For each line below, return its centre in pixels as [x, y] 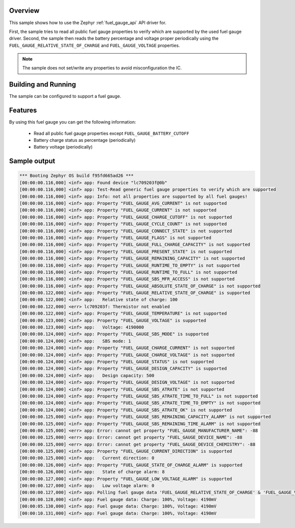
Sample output [32, 161]
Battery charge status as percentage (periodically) [85, 140]
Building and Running [43, 84]
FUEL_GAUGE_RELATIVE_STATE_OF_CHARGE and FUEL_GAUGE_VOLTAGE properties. [95, 45]
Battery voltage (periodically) [63, 147]
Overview [24, 11]
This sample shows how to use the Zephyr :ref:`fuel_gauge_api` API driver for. [88, 23]
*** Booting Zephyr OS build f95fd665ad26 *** [76, 176]
